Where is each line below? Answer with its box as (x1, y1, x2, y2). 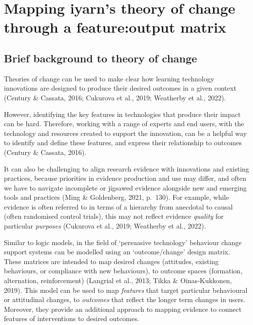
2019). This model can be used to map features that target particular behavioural (4, 285, 248, 295)
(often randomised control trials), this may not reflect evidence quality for (4, 211, 224, 221)
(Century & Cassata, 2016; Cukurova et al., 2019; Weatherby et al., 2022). (4, 92, 226, 102)
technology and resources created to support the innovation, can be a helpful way (4, 128, 247, 138)
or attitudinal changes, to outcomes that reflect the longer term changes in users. (4, 294, 245, 305)
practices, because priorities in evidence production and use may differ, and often (4, 173, 247, 183)
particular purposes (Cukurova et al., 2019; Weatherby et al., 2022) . (4, 221, 206, 231)
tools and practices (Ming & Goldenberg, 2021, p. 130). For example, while (4, 192, 229, 202)
